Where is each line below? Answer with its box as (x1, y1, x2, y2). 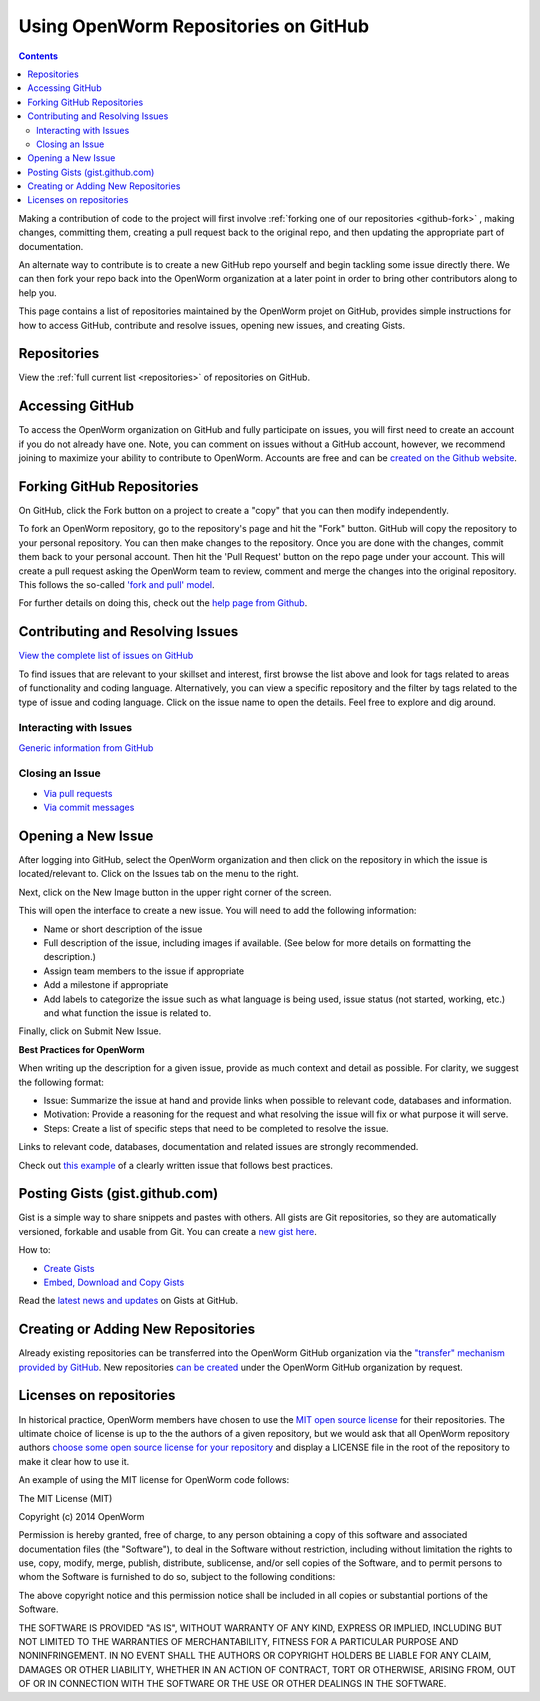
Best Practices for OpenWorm (18, 1043, 145, 1055)
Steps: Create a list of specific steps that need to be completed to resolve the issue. (43, 1122, 389, 1134)
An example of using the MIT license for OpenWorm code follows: (18, 1474, 290, 1486)
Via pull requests (43, 787, 113, 799)
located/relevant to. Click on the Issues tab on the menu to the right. (18, 868, 299, 880)
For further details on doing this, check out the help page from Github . (18, 597, 308, 609)
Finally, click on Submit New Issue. (18, 1025, 162, 1037)
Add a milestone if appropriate (43, 979, 169, 991)
